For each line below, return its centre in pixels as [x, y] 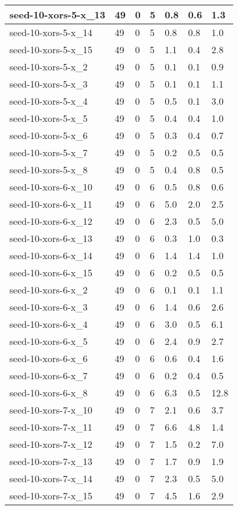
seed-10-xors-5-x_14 [51, 32]
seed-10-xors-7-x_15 [51, 496]
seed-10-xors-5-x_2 [49, 67]
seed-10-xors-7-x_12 [51, 444]
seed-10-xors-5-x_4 [49, 101]
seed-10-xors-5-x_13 [58, 14]
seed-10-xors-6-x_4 [49, 324]
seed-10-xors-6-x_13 [51, 238]
